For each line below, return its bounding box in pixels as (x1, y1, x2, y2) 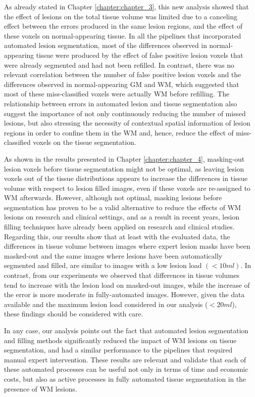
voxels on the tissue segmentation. (33, 137, 136, 147)
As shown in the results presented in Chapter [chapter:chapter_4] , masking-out (4, 153, 245, 164)
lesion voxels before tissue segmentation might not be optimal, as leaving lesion (4, 163, 244, 174)
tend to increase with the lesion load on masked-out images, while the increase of (4, 279, 250, 290)
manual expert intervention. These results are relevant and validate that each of (4, 354, 246, 364)
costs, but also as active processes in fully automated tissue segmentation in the (4, 373, 246, 384)
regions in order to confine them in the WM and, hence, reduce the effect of (4, 127, 234, 137)
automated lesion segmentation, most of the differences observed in (4, 40, 207, 50)
